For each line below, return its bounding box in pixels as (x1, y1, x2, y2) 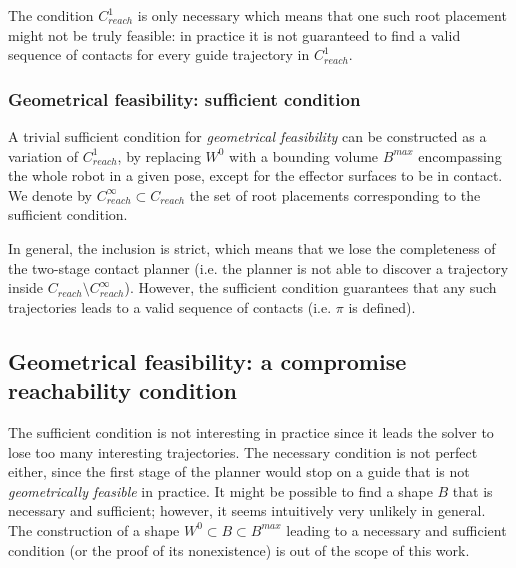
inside (8, 277, 44, 298)
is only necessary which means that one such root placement (137, 5, 507, 25)
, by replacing (117, 145, 201, 166)
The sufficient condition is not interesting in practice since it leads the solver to (8, 421, 494, 442)
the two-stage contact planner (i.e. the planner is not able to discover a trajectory (8, 257, 509, 278)
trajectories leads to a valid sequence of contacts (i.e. (8, 296, 332, 317)
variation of (8, 145, 79, 166)
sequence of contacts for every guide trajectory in (8, 44, 310, 65)
